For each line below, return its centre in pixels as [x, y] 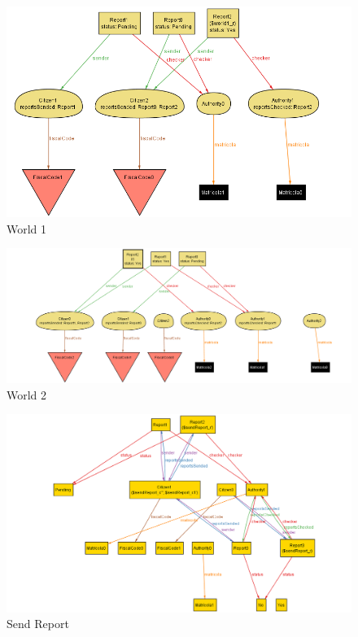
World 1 [27, 228]
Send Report [38, 624]
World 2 [27, 394]
